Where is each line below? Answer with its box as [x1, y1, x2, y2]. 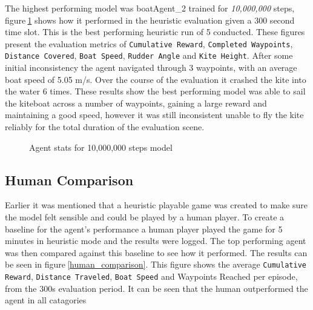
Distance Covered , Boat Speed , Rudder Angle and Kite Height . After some [5, 49, 293, 62]
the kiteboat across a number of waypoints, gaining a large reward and [5, 96, 267, 109]
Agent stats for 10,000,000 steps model [29, 140, 173, 153]
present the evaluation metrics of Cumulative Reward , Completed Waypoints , [5, 37, 293, 50]
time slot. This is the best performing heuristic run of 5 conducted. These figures [5, 25, 305, 38]
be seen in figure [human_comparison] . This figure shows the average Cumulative [5, 258, 306, 271]
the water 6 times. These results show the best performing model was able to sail [5, 85, 306, 97]
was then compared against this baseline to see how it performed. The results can [5, 246, 308, 259]
